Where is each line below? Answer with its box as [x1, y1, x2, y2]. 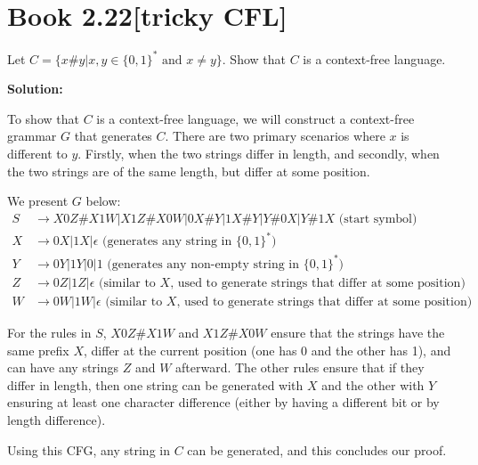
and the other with [321, 375, 425, 394]
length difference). [7, 410, 106, 428]
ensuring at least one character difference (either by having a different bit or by [7, 393, 440, 412]
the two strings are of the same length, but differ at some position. [7, 161, 370, 180]
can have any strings [7, 358, 119, 377]
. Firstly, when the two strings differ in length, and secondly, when [77, 144, 440, 162]
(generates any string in [102, 235, 232, 249]
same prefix [7, 340, 69, 359]
